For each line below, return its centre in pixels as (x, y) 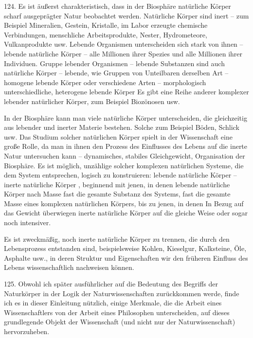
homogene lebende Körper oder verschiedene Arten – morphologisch (105, 82)
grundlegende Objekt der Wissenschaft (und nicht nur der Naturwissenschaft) (120, 322)
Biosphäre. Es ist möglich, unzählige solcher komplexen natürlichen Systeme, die (124, 165)
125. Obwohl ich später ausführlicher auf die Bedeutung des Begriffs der (111, 284)
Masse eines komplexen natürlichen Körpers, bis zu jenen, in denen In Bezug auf (124, 203)
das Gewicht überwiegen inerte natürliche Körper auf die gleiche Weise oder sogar (126, 213)
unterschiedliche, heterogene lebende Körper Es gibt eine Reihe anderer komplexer (126, 92)
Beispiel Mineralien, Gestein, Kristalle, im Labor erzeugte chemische (106, 25)
